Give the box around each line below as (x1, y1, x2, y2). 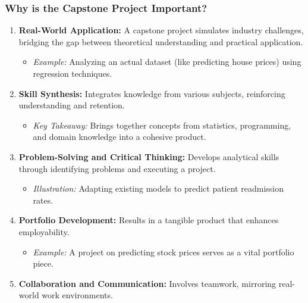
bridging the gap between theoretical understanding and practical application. (18, 35, 303, 48)
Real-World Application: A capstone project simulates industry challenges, (18, 24, 304, 36)
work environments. (42, 289, 113, 301)
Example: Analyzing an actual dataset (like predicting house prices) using (33, 55, 301, 68)
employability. (18, 225, 70, 238)
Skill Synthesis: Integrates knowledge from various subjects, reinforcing (18, 87, 285, 99)
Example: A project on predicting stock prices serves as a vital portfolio (33, 245, 294, 258)
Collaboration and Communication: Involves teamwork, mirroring (18, 277, 276, 289)
